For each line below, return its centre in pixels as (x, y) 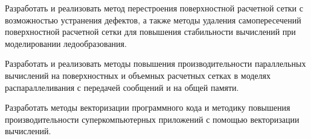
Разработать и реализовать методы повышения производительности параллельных (155, 63)
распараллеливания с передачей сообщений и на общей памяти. (122, 87)
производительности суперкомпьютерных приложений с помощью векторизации (152, 119)
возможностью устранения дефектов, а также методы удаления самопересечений (153, 20)
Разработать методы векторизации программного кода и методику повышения (148, 107)
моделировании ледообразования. (66, 43)
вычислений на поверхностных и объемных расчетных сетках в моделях (138, 75)
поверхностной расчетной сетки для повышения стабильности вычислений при (150, 32)
